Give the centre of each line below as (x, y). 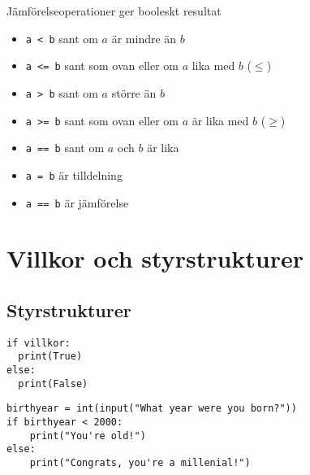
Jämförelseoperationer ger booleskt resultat (114, 11)
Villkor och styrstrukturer (155, 258)
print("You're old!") (88, 436)
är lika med (220, 120)
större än (134, 92)
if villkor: (39, 343)
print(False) (53, 383)
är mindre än (144, 38)
